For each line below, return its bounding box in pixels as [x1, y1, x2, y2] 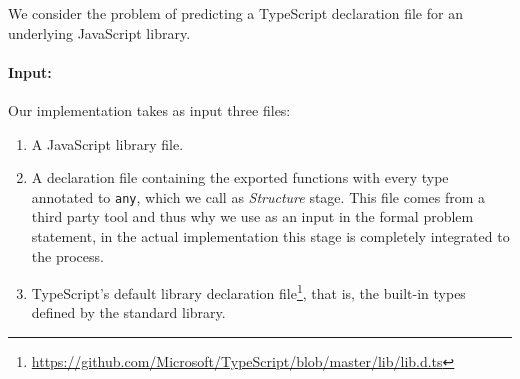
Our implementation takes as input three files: [8, 99, 291, 120]
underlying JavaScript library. [8, 22, 191, 43]
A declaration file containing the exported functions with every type [31, 167, 449, 188]
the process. [31, 245, 104, 266]
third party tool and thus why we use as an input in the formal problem [31, 206, 474, 227]
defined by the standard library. [31, 302, 226, 323]
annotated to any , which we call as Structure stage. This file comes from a [31, 186, 486, 207]
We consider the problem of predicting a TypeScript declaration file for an [8, 3, 463, 23]
